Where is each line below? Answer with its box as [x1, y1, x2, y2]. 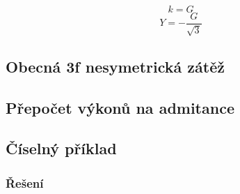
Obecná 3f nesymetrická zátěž [6, 55, 225, 77]
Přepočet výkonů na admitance [6, 96, 234, 118]
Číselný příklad [6, 137, 117, 159]
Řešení [6, 174, 44, 191]
